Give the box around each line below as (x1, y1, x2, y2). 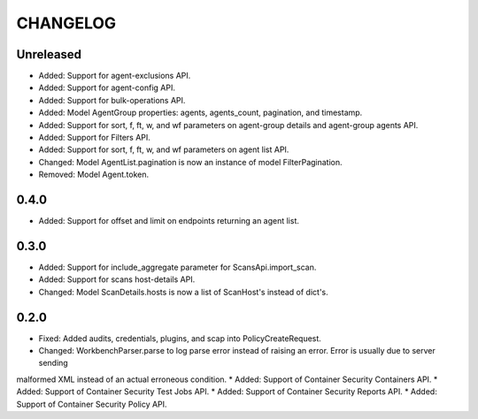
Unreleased (16, 47, 82, 62)
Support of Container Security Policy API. (16, 399, 167, 409)
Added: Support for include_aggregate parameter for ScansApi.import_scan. (38, 262, 317, 272)
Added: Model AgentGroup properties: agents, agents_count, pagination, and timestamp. (38, 107, 363, 118)
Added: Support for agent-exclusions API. (38, 71, 191, 81)
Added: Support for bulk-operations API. (38, 95, 186, 105)
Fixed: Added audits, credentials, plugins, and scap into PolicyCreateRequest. (38, 332, 322, 344)
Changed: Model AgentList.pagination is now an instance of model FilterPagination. (38, 156, 343, 167)
